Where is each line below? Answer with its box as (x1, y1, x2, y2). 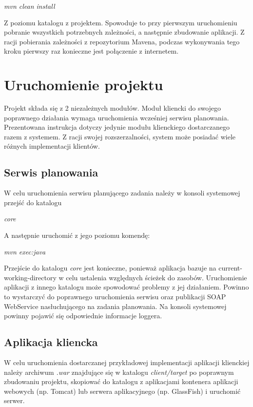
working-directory (4, 272, 57, 282)
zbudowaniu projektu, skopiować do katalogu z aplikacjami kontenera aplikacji (4, 376, 238, 387)
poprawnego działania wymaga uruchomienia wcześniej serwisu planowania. (4, 112, 229, 122)
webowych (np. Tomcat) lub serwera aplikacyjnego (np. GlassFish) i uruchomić (4, 386, 241, 396)
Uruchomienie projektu (4, 75, 163, 95)
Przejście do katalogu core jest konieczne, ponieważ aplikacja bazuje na (4, 263, 216, 273)
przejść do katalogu (4, 197, 62, 207)
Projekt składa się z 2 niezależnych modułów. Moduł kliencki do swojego (4, 103, 221, 113)
